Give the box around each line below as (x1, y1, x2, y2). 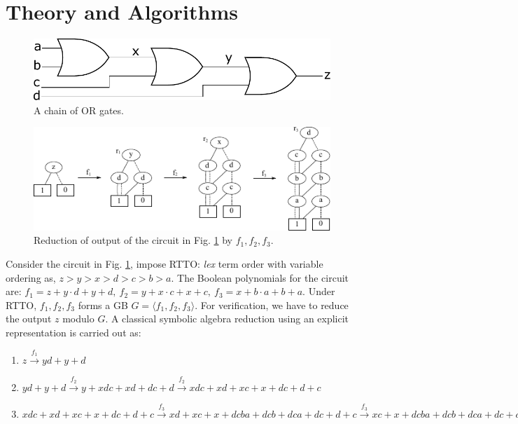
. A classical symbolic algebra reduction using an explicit (105, 311, 349, 326)
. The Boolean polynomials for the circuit (171, 270, 349, 285)
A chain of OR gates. (34, 102, 124, 117)
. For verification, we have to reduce (195, 297, 349, 312)
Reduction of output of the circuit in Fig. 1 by (34, 233, 232, 247)
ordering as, (6, 270, 56, 285)
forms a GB (78, 297, 128, 312)
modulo (62, 311, 94, 326)
